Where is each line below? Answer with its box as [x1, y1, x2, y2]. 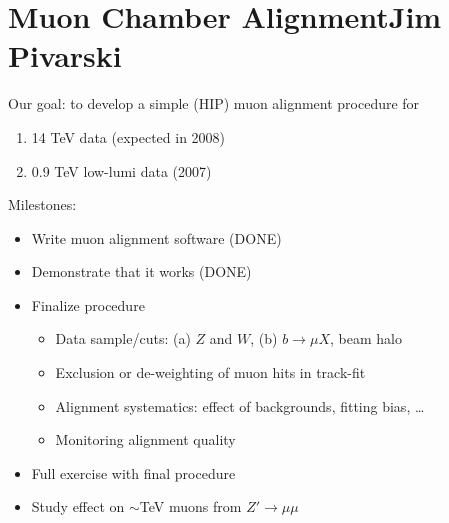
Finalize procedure [31, 294, 145, 315]
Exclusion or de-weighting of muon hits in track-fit [55, 362, 366, 383]
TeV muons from [139, 496, 242, 517]
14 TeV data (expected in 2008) [31, 126, 226, 147]
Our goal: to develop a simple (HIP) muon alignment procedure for [8, 93, 420, 114]
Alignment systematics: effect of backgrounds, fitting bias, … [55, 395, 425, 416]
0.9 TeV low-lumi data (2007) [31, 160, 212, 181]
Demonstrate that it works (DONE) [31, 261, 252, 282]
